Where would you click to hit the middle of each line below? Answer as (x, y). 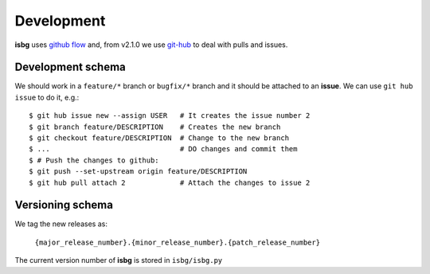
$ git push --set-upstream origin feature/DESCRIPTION (138, 172)
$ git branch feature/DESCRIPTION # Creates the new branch (155, 127)
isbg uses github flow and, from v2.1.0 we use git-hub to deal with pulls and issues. (151, 45)
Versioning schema (64, 205)
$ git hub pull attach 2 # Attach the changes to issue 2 (170, 182)
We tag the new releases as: (61, 224)
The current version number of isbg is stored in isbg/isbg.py (119, 260)
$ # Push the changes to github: (94, 160)
